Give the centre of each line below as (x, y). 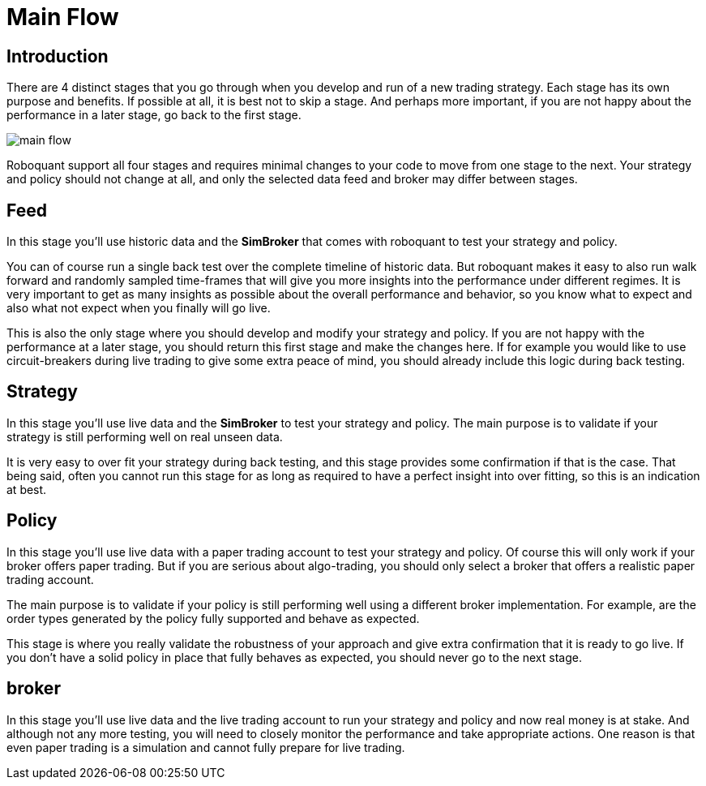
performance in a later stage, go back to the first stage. (154, 115)
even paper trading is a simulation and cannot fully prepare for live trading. (206, 747)
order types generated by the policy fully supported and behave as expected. (213, 618)
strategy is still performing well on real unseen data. (145, 436)
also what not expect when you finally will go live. (139, 308)
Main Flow (63, 17)
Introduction (58, 56)
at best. (27, 489)
